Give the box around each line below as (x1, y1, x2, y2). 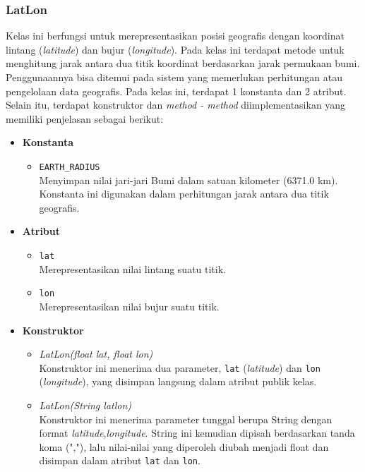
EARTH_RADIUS (39, 162, 100, 172)
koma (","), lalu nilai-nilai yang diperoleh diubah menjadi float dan (39, 439, 329, 454)
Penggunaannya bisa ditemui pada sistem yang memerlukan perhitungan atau (6, 70, 342, 84)
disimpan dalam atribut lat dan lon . (39, 453, 201, 468)
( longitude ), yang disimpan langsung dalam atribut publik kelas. (39, 374, 317, 389)
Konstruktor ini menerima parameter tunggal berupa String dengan (39, 411, 333, 426)
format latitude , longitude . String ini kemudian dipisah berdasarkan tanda (39, 425, 355, 440)
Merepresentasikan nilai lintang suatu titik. (39, 261, 226, 276)
